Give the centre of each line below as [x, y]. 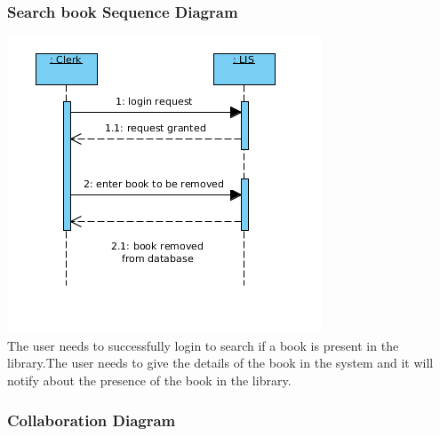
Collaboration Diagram [92, 420]
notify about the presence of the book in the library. [149, 380]
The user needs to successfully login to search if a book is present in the [203, 345]
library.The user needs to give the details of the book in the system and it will [220, 363]
